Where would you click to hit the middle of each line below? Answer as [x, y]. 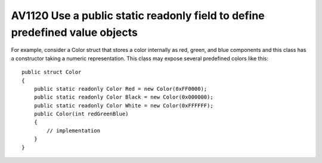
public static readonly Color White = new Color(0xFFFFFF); [124, 105]
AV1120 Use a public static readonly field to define [138, 16]
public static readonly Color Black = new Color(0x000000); [124, 97]
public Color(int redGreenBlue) [81, 114]
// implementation [74, 130]
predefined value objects [75, 32]
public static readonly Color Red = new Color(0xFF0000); [120, 89]
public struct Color [52, 72]
